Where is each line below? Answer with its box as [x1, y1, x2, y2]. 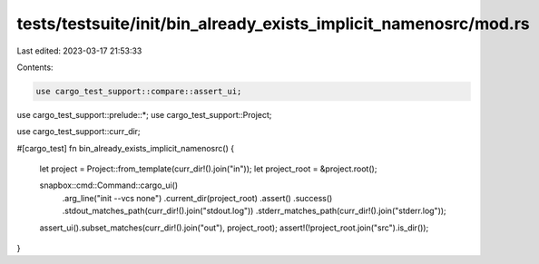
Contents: [16, 62, 54, 73]
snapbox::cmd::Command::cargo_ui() [39, 180, 179, 191]
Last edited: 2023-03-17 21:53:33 [16, 45, 142, 56]
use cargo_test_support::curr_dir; [16, 126, 141, 137]
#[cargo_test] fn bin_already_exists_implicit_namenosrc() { [16, 142, 235, 153]
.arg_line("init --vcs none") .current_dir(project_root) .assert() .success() [62, 192, 333, 203]
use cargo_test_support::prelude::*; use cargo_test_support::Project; [16, 109, 272, 120]
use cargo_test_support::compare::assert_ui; [35, 86, 242, 96]
